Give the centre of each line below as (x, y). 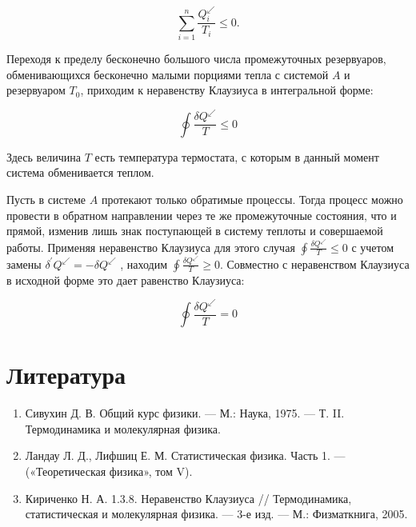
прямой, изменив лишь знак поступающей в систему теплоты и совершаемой (195, 231)
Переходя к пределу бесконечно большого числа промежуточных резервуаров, (196, 59)
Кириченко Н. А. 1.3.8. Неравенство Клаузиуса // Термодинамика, (188, 498)
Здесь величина (44, 156)
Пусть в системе (46, 199)
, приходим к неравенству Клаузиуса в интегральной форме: (227, 90)
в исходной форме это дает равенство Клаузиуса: (126, 279)
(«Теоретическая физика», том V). (109, 471)
